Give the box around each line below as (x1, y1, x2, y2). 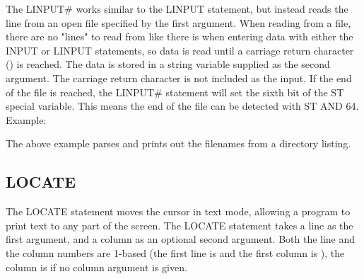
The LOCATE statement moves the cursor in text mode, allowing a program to (6, 204, 351, 219)
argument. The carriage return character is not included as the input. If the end (6, 70, 352, 85)
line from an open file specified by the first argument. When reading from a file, (6, 15, 351, 30)
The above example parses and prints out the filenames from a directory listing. (6, 136, 351, 151)
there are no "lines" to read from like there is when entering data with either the (6, 29, 353, 44)
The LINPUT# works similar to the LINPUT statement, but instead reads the (6, 1, 348, 16)
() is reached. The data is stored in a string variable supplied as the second (6, 57, 330, 72)
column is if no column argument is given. (6, 259, 187, 274)
